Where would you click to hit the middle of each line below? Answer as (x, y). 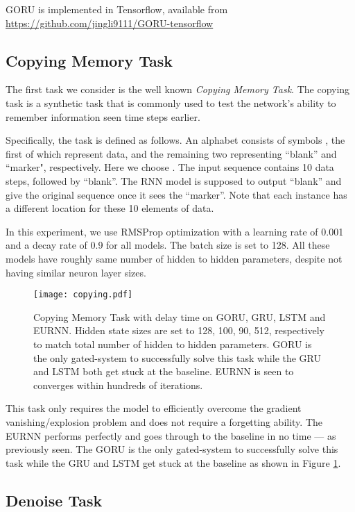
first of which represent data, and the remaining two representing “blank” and (171, 153)
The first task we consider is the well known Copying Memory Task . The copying (178, 89)
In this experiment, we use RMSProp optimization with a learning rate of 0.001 (175, 231)
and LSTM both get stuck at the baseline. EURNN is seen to (164, 371)
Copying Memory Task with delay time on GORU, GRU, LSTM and (180, 316)
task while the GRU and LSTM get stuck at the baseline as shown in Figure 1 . (173, 462)
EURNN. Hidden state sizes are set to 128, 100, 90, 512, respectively (179, 330)
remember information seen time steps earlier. (103, 116)
